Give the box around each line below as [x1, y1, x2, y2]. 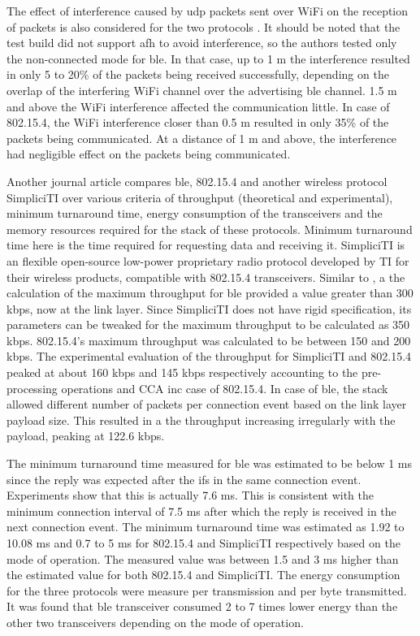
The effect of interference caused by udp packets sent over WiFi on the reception [6, 2, 409, 19]
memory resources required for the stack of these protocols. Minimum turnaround [6, 220, 413, 237]
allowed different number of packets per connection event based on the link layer [6, 396, 407, 413]
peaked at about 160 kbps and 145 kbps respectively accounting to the [6, 364, 358, 381]
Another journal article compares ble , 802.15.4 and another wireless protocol [6, 172, 388, 189]
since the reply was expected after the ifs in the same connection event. [6, 470, 362, 487]
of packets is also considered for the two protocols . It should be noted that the [6, 18, 401, 35]
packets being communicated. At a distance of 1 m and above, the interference [6, 129, 397, 146]
